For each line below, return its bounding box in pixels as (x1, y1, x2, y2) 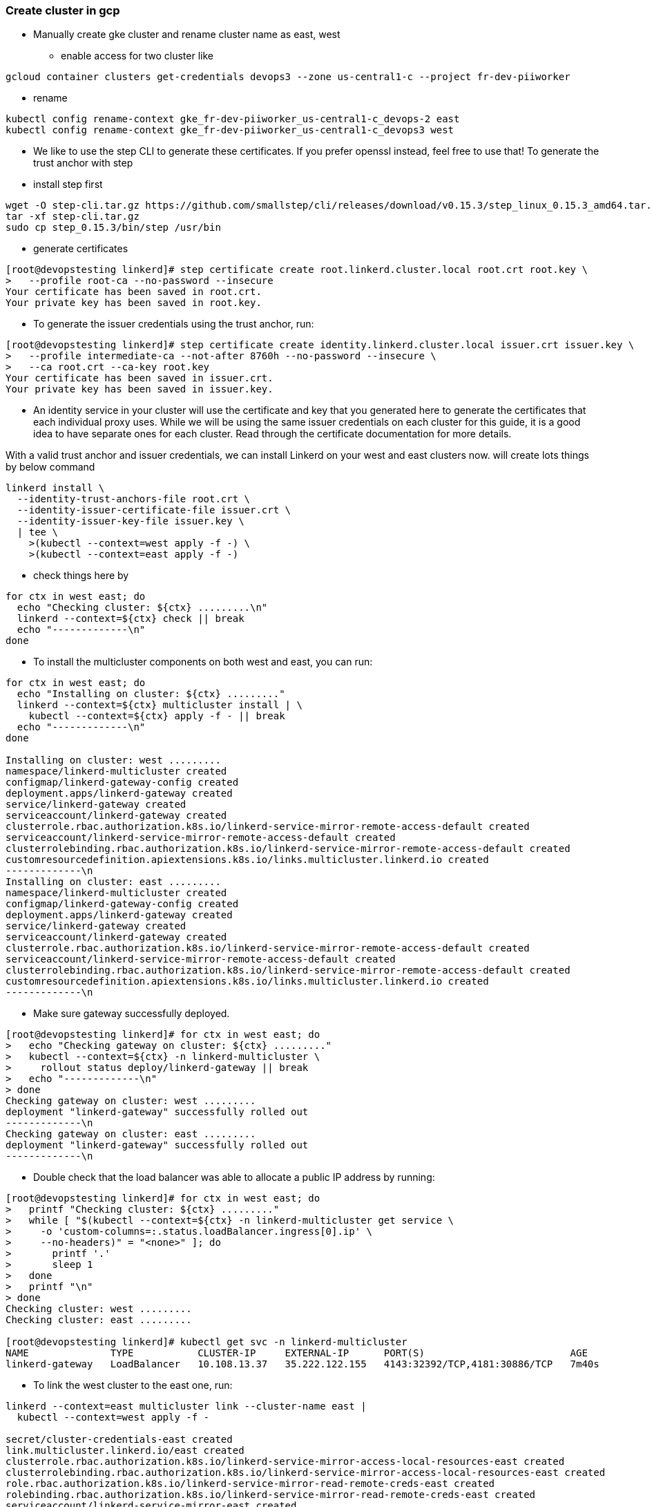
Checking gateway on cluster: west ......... (6, 1095, 256, 1107)
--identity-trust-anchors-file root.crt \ (17, 493, 251, 505)
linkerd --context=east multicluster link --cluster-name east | (6, 1401, 367, 1412)
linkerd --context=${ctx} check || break (17, 613, 245, 625)
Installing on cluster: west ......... (6, 755, 221, 766)
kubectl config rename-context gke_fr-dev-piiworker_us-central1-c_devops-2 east (6, 113, 460, 125)
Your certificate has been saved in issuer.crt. (6, 372, 274, 384)
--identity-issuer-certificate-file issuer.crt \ (17, 504, 291, 516)
